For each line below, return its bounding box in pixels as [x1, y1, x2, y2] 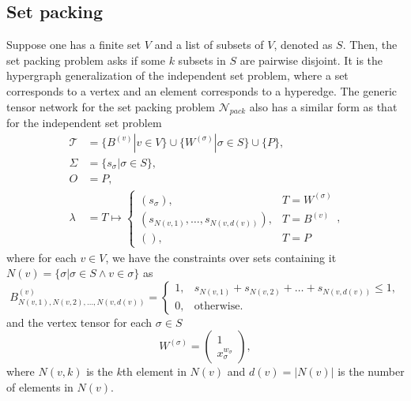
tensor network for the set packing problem [6, 98, 215, 114]
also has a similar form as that [249, 98, 398, 114]
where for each [6, 249, 77, 265]
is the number [337, 363, 405, 380]
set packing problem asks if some [6, 51, 165, 68]
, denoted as [273, 36, 333, 53]
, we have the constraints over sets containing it [105, 249, 337, 265]
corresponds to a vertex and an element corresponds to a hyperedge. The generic [6, 82, 398, 99]
